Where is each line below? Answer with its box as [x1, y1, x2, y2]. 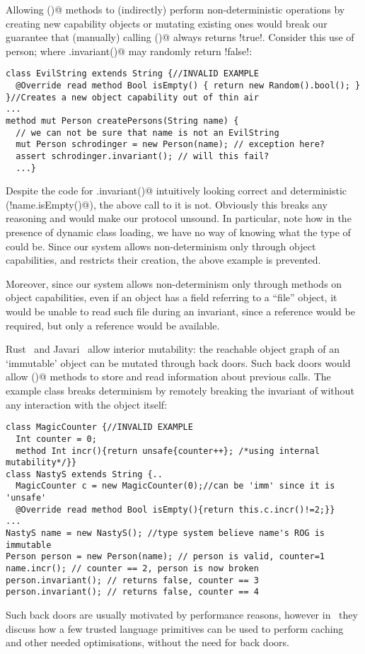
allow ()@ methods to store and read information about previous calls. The [6, 369, 331, 384]
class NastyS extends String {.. [6, 469, 163, 479]
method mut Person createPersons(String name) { [6, 116, 239, 126]
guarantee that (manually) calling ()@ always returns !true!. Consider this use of [6, 30, 354, 45]
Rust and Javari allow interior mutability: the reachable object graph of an [6, 341, 340, 356]
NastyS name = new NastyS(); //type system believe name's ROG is [6, 528, 325, 539]
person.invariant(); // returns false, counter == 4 [6, 587, 259, 597]
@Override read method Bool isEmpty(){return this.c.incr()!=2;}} [16, 504, 335, 515]
